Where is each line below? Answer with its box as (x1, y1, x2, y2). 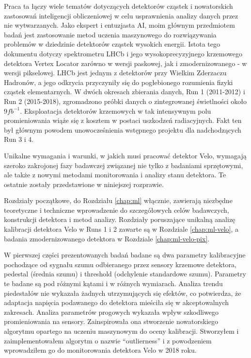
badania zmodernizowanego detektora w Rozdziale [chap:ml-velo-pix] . (4, 233, 210, 243)
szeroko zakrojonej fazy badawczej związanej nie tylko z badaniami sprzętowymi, (4, 160, 243, 170)
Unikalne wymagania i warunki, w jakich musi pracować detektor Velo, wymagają (4, 150, 247, 160)
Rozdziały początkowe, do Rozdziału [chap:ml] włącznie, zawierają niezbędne (4, 195, 233, 205)
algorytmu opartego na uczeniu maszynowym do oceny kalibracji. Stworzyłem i (4, 326, 239, 336)
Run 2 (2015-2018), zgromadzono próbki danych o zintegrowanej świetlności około (4, 96, 247, 106)
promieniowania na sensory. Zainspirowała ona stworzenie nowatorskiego (4, 316, 218, 326)
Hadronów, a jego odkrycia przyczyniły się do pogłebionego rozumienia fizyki (4, 77, 233, 87)
